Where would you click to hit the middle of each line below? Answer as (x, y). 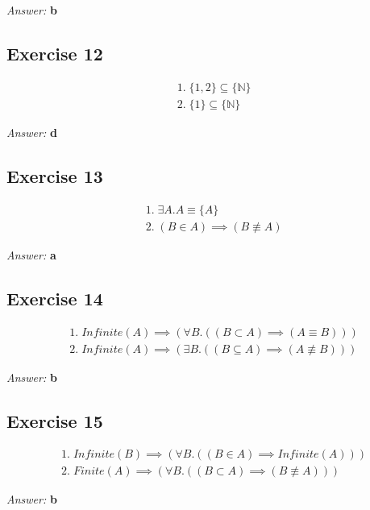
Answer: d (32, 132)
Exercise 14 (55, 298)
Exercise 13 (55, 175)
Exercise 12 (55, 53)
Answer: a (31, 254)
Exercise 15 (55, 420)
